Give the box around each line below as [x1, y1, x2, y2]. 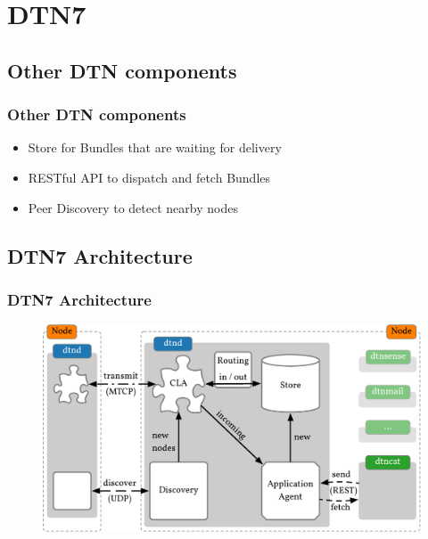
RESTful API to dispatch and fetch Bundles [28, 167, 271, 186]
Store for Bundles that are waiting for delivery [28, 138, 282, 157]
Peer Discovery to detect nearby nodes [28, 198, 238, 216]
